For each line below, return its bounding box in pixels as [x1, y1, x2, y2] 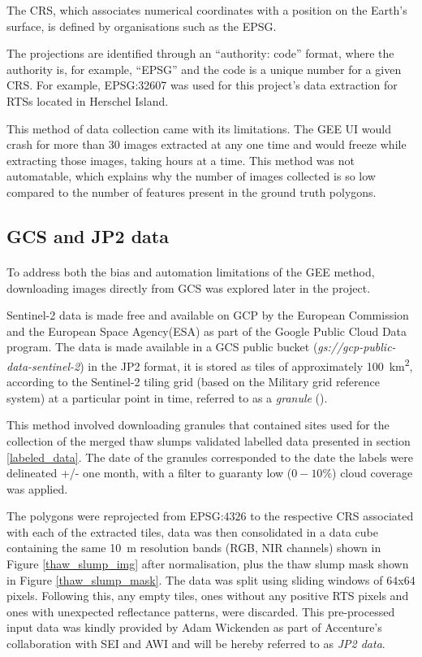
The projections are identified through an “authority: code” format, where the [6, 45, 394, 62]
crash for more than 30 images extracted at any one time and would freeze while [6, 136, 407, 153]
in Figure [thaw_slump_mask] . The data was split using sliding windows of [6, 571, 383, 588]
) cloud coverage [332, 464, 413, 481]
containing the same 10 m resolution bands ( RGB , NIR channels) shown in [6, 539, 381, 556]
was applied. [6, 480, 68, 497]
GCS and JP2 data [6, 223, 169, 248]
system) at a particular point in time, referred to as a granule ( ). [6, 389, 328, 406]
